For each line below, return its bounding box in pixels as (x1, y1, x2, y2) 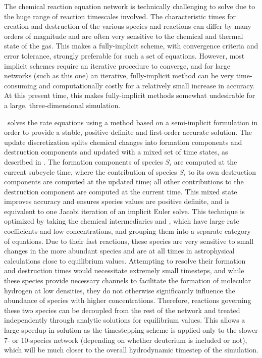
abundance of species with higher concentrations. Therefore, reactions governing (4, 295, 251, 305)
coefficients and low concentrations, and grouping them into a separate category (4, 226, 251, 236)
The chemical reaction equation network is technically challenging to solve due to (4, 1, 255, 11)
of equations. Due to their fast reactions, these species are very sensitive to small (4, 235, 254, 246)
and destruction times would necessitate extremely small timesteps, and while (4, 265, 244, 276)
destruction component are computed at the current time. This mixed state (4, 186, 237, 196)
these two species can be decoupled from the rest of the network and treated (4, 304, 240, 315)
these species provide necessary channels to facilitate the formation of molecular (4, 275, 251, 286)
